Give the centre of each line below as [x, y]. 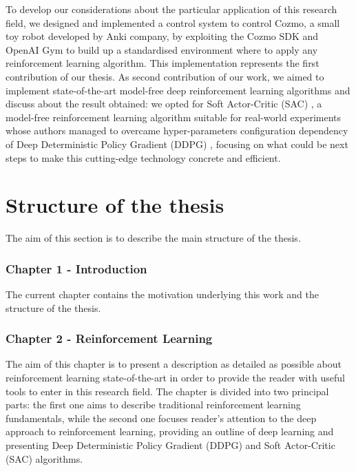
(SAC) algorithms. [44, 458]
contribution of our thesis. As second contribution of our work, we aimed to [165, 76]
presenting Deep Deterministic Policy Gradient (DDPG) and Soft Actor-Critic [170, 445]
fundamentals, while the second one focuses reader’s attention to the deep [161, 418]
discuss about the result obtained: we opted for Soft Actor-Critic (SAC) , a [164, 104]
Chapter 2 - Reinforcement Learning [109, 338]
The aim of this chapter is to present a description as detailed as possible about [174, 364]
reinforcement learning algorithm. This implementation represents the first [163, 63]
